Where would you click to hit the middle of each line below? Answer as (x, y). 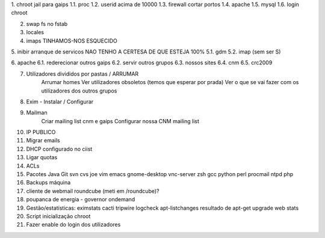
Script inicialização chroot (58, 216)
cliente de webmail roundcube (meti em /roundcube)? (93, 191)
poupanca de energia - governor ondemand (81, 200)
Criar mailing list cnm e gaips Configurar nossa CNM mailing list (120, 121)
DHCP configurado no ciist (59, 149)
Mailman (37, 113)
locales (35, 32)
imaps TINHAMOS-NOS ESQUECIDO (72, 41)
